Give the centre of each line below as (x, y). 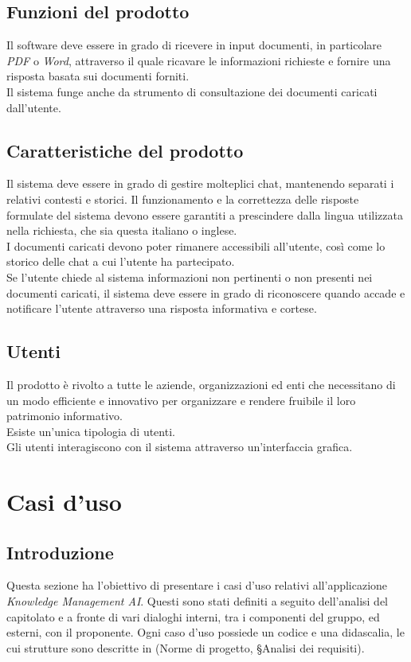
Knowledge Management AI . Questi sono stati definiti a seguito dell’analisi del (198, 601)
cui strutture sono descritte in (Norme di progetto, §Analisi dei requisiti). (186, 647)
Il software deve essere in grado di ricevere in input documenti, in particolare (194, 45)
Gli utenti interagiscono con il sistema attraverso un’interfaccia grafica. (180, 447)
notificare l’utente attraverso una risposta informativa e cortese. (162, 308)
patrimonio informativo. (65, 416)
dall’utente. (34, 107)
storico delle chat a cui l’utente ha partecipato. (121, 261)
